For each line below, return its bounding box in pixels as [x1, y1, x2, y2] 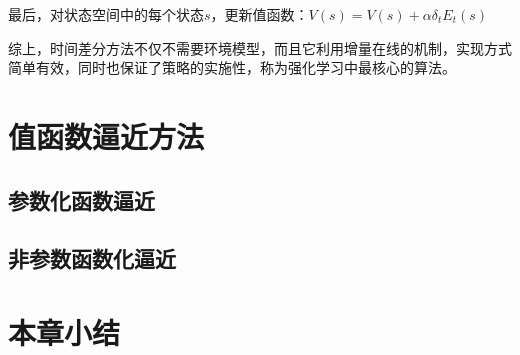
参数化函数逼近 [8, 184, 155, 215]
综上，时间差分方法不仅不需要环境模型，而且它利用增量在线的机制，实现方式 [8, 37, 512, 58]
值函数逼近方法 [8, 115, 205, 156]
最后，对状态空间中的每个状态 [8, 4, 204, 24]
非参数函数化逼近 [8, 243, 176, 274]
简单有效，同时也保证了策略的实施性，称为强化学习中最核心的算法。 [8, 57, 456, 78]
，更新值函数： [210, 4, 309, 24]
